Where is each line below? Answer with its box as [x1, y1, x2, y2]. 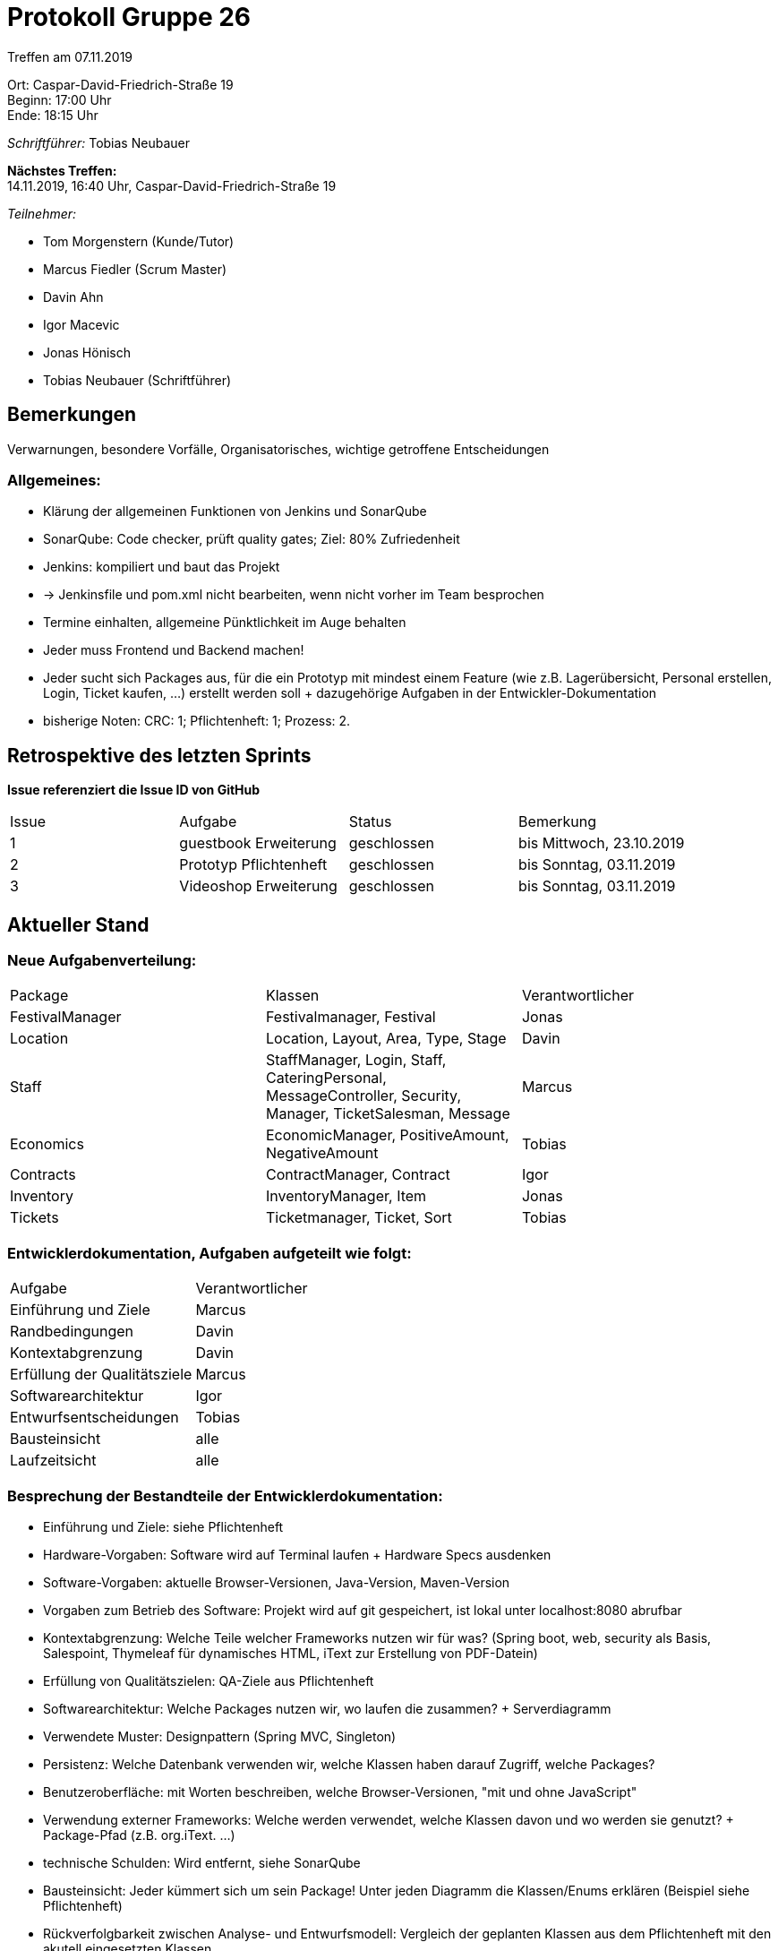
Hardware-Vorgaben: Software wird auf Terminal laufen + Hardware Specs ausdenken [43, 1546, 551, 1562]
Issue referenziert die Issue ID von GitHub [7, 782, 261, 798]
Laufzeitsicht [10, 1451, 97, 1470]
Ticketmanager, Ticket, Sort [265, 1208, 452, 1227]
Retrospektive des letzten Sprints [7, 743, 312, 767]
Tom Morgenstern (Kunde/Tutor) [43, 233, 235, 249]
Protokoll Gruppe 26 [7, 2, 252, 32]
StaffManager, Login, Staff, [265, 1051, 447, 1070]
